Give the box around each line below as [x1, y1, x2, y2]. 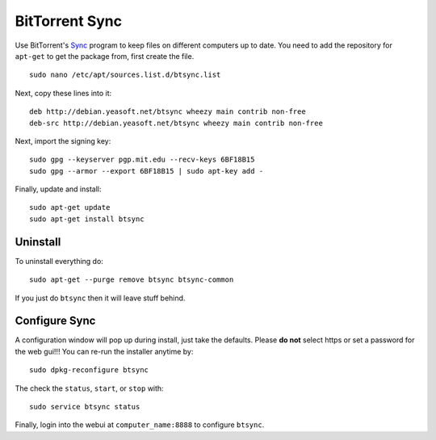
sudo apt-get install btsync [29, 214, 145, 224]
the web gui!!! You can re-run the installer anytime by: [15, 346, 194, 356]
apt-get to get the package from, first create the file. [15, 51, 195, 61]
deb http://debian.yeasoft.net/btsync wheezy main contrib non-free [29, 107, 306, 116]
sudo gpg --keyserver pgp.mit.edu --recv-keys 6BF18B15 [29, 155, 255, 165]
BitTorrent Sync [15, 12, 123, 30]
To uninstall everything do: [15, 256, 104, 266]
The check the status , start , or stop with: [15, 383, 165, 393]
